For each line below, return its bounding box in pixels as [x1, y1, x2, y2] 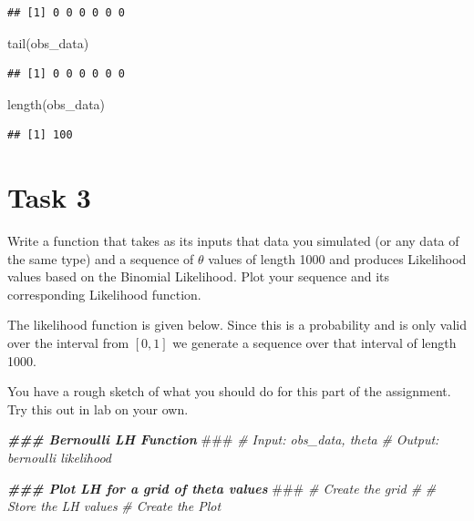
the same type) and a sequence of [7, 249, 194, 268]
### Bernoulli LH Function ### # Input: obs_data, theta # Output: [7, 430, 439, 449]
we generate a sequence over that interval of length [172, 333, 457, 352]
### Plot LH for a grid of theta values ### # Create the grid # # [7, 478, 437, 497]
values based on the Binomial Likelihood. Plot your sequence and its [7, 267, 389, 286]
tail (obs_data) [7, 33, 89, 52]
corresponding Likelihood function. [7, 284, 201, 303]
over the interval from [7, 333, 129, 352]
